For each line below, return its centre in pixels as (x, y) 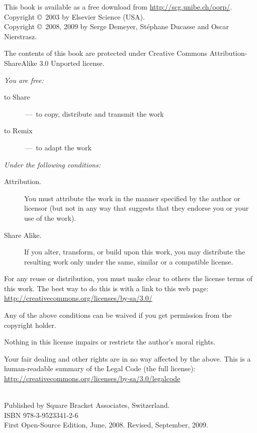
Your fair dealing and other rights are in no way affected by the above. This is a (127, 358)
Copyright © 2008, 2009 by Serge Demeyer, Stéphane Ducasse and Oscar (117, 26)
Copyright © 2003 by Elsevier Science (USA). (74, 16)
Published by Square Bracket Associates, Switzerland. (87, 405)
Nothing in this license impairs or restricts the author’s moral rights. (110, 342)
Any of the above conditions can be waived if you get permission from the (118, 315)
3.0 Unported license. (72, 63)
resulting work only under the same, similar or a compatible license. (129, 261)
